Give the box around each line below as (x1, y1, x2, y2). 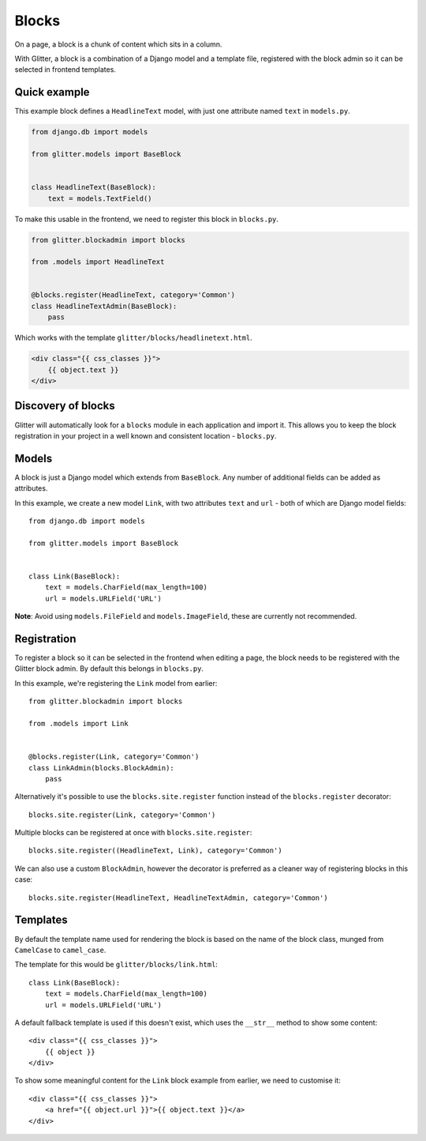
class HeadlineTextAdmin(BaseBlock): (31, 301, 177, 311)
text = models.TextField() (47, 194, 153, 203)
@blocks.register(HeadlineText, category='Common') (31, 291, 236, 299)
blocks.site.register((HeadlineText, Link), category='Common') (28, 846, 283, 855)
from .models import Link (28, 719, 129, 728)
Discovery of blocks (14, 399, 116, 412)
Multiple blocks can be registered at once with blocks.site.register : (14, 828, 252, 838)
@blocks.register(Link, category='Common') (28, 752, 200, 762)
